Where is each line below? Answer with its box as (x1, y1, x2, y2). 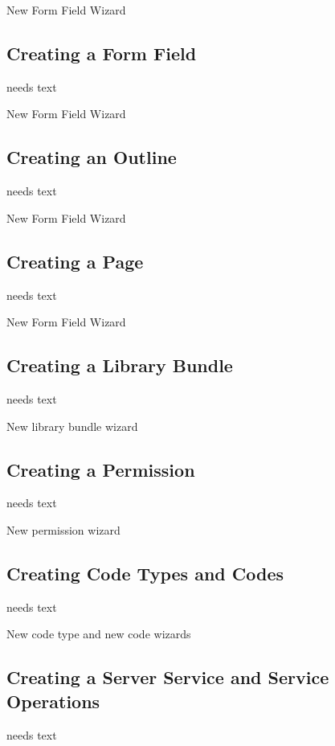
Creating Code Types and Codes (6, 560, 284, 585)
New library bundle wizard (6, 417, 138, 434)
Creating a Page (6, 248, 144, 273)
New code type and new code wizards (6, 625, 191, 642)
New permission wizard (6, 521, 121, 538)
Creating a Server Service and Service (6, 665, 329, 690)
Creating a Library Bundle (6, 353, 233, 378)
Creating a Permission (6, 457, 195, 482)
